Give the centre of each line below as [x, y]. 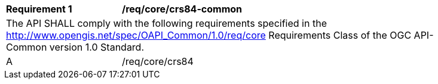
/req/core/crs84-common [182, 9]
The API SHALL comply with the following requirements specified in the [166, 23]
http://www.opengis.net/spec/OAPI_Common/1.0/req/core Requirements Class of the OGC [209, 35]
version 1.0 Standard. [97, 47]
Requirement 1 [39, 9]
